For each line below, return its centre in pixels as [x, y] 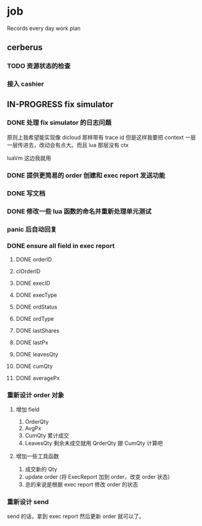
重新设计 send [28, 502]
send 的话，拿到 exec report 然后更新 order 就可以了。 [76, 516]
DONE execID [33, 283]
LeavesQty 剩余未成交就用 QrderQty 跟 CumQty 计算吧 [94, 443]
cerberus [25, 47]
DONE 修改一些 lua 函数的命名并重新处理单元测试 [79, 211]
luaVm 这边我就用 [29, 158]
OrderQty [37, 422]
